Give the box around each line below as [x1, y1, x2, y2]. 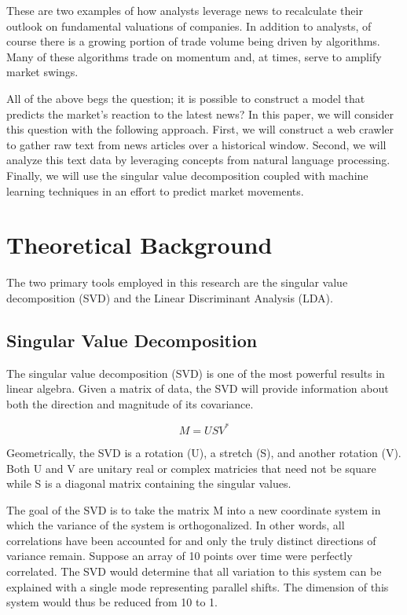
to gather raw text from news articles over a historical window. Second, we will [6, 136, 387, 152]
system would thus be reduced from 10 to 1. [6, 594, 218, 610]
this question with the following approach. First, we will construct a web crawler [6, 121, 394, 137]
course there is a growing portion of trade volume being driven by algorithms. [6, 33, 380, 49]
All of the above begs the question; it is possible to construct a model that [6, 90, 365, 106]
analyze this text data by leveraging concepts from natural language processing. [6, 152, 390, 168]
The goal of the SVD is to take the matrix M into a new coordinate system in [6, 501, 381, 518]
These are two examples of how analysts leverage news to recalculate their [6, 2, 363, 18]
